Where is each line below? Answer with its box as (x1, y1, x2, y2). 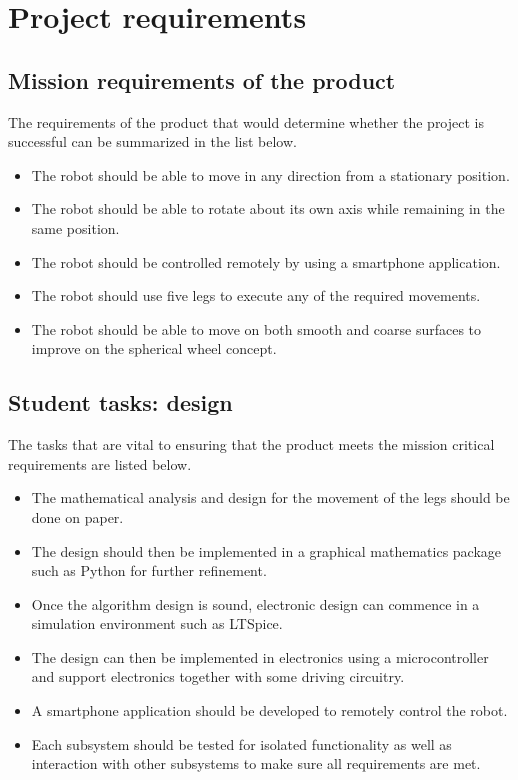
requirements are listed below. (8, 453, 192, 474)
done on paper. (31, 506, 124, 527)
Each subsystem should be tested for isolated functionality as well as (31, 733, 452, 754)
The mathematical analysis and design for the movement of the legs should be (31, 487, 510, 508)
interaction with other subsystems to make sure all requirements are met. (31, 753, 481, 774)
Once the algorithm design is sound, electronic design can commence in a (31, 593, 480, 614)
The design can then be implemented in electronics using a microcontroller (31, 646, 489, 667)
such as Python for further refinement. (31, 560, 267, 581)
